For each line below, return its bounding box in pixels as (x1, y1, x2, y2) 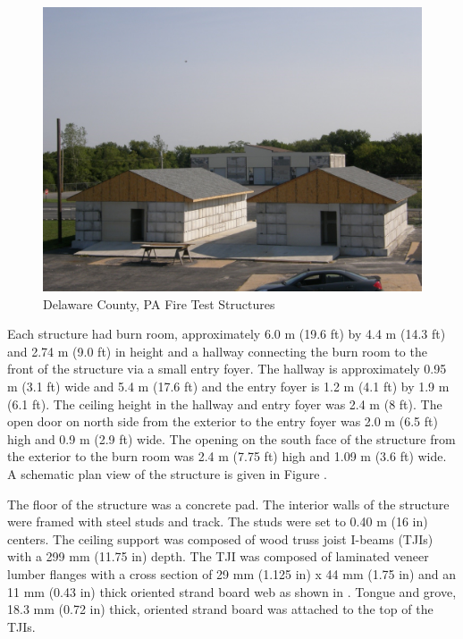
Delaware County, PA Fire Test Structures (43, 294, 275, 313)
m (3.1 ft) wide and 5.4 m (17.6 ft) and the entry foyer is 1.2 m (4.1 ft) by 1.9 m (7, 376, 450, 395)
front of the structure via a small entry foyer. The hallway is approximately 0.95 (7, 359, 447, 378)
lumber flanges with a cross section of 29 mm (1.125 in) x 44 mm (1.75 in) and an (7, 564, 457, 583)
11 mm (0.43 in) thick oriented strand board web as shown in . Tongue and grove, (7, 582, 457, 601)
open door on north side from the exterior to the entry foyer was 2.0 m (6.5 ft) (7, 412, 438, 431)
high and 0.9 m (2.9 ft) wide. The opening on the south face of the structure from (7, 429, 456, 448)
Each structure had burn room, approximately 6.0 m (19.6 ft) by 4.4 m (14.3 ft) (7, 324, 446, 343)
